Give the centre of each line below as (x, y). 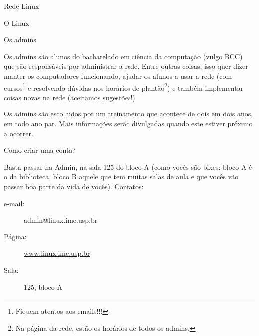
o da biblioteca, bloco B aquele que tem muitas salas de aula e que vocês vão (121, 176)
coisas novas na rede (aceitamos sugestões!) (70, 97)
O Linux (17, 23)
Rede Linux (22, 6)
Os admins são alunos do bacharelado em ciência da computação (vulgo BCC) (123, 56)
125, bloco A (43, 286)
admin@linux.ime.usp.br (61, 220)
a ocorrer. (19, 133)
